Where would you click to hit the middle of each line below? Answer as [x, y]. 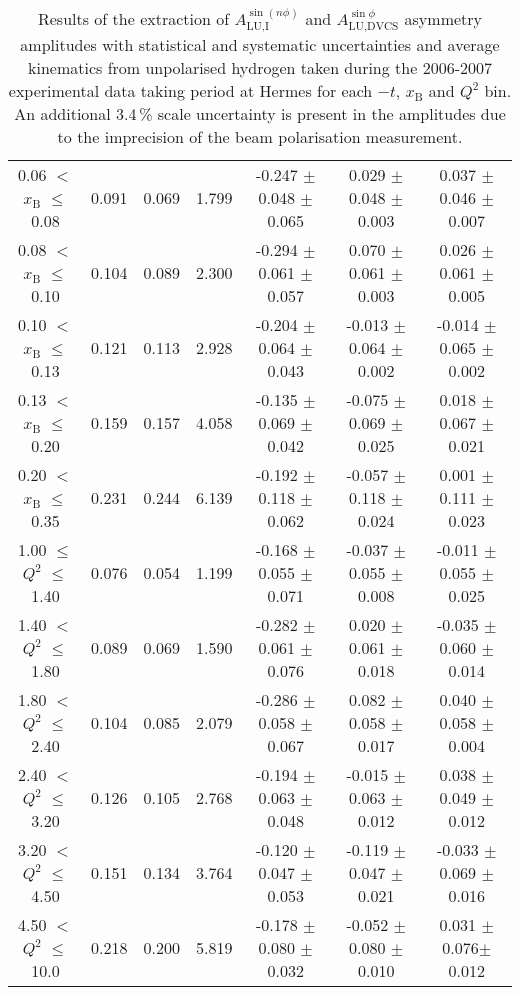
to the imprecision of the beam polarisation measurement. [260, 137]
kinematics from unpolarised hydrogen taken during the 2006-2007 [260, 68]
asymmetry [443, 18]
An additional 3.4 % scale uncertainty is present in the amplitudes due [260, 114]
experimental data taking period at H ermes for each [190, 91]
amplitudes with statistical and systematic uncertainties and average [260, 45]
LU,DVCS [373, 27]
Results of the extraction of [133, 18]
